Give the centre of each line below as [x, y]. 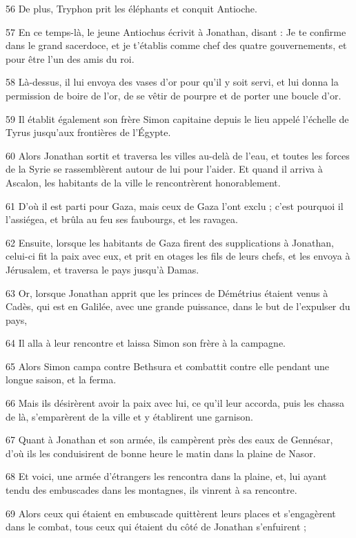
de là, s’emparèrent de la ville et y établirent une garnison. [129, 416]
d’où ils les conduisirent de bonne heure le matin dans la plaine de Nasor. [161, 453]
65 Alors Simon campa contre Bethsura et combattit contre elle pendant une [168, 366]
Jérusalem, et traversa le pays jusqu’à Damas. [102, 269]
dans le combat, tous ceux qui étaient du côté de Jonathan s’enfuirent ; [156, 527]
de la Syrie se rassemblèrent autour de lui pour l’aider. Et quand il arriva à [164, 169]
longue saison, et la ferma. [61, 380]
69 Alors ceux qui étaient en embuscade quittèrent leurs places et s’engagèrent [171, 513]
